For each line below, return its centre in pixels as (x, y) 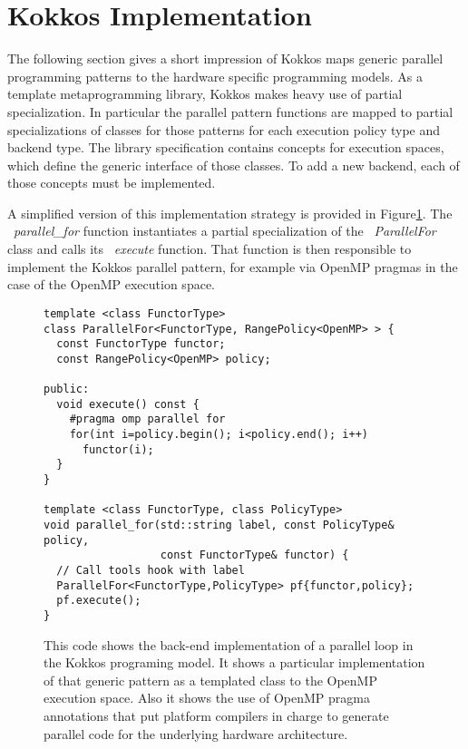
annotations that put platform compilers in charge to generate (216, 715)
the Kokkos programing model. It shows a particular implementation (234, 662)
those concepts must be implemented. (112, 183)
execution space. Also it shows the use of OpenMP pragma (207, 698)
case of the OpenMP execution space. (111, 284)
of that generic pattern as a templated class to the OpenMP (210, 680)
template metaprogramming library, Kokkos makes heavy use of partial (205, 94)
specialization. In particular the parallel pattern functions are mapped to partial (230, 111)
